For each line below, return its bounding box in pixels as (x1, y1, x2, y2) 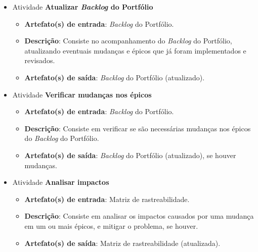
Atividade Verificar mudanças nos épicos (12, 89, 152, 99)
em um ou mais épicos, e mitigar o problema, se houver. (24, 220, 198, 231)
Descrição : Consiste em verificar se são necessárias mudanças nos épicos (24, 123, 251, 133)
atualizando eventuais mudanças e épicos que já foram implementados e (24, 45, 246, 56)
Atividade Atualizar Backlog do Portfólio (12, 2, 153, 12)
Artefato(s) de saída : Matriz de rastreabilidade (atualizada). (24, 237, 221, 248)
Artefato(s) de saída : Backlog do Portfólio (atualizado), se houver (24, 149, 236, 160)
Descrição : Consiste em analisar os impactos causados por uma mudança (24, 211, 254, 221)
